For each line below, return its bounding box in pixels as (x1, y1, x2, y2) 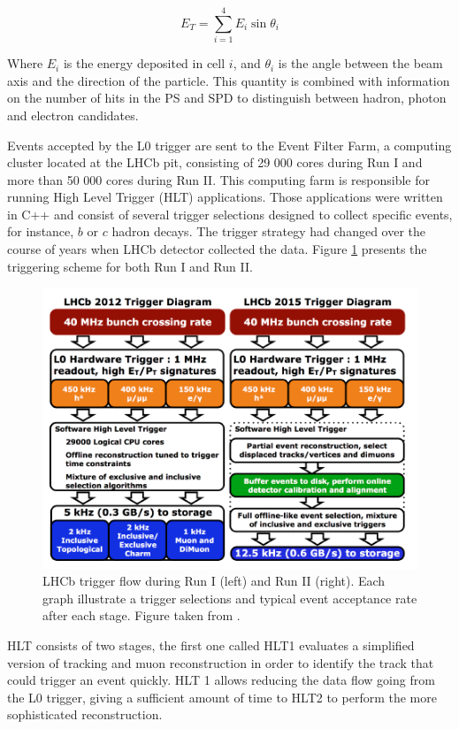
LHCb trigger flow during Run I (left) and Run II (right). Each (42, 572, 386, 590)
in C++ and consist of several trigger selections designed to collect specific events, (7, 204, 453, 223)
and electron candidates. (7, 105, 139, 124)
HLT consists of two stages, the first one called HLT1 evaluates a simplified (7, 635, 415, 654)
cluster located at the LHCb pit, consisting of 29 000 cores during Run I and (7, 153, 423, 172)
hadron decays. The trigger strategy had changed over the (111, 222, 426, 241)
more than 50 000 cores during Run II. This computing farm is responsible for (7, 170, 430, 188)
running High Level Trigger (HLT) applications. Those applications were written (7, 188, 443, 206)
